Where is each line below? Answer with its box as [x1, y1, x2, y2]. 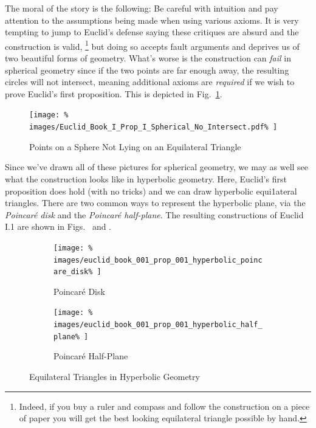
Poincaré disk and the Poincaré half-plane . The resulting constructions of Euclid [5, 208, 304, 221]
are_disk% [53, 267, 93, 277]
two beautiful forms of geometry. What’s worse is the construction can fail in [5, 52, 291, 64]
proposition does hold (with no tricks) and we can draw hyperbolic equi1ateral [5, 184, 297, 197]
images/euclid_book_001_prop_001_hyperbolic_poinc [53, 255, 263, 264]
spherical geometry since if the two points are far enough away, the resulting [5, 63, 289, 76]
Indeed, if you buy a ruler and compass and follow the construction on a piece [19, 399, 310, 412]
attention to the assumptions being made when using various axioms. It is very [5, 13, 299, 26]
